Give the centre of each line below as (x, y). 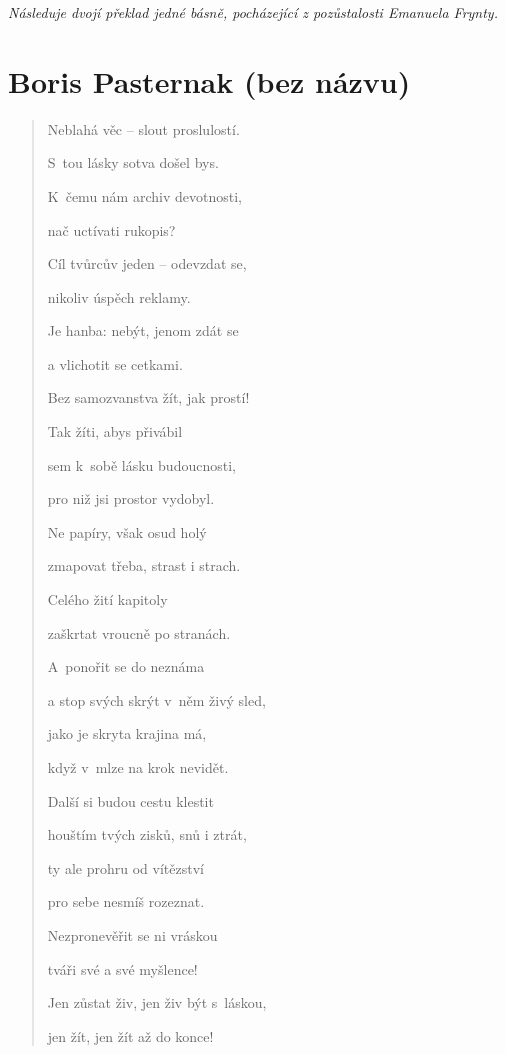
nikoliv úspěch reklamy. (119, 296)
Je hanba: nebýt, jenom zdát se (143, 330)
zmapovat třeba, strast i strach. (144, 565)
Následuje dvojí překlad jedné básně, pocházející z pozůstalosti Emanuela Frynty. (253, 12)
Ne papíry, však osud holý (127, 531)
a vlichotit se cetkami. (115, 363)
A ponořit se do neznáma (126, 666)
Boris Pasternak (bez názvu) (209, 80)
